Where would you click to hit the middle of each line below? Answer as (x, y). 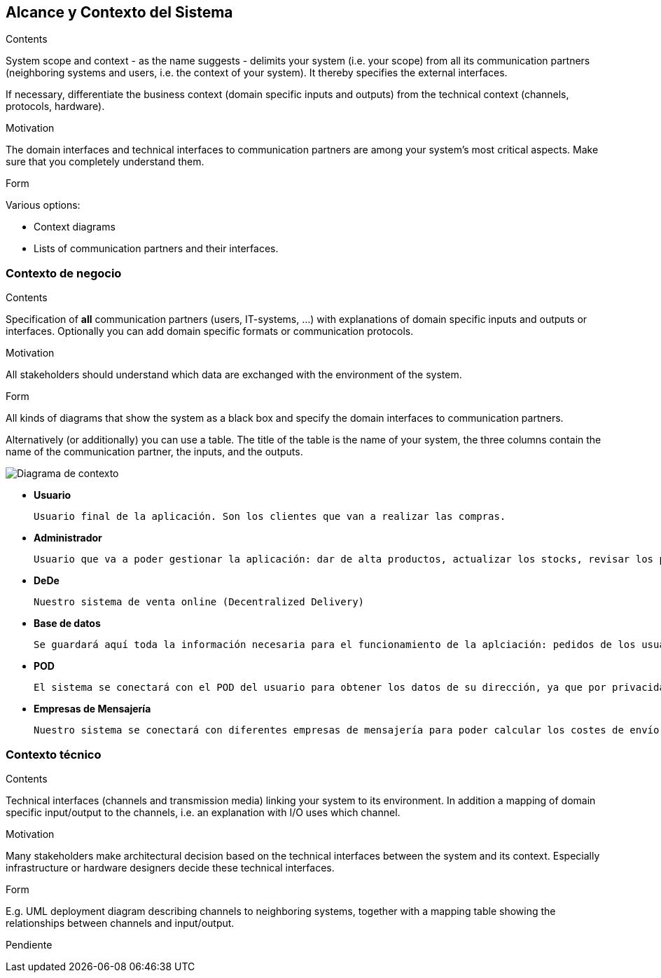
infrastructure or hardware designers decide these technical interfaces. (170, 867)
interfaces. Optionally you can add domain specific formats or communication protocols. (210, 331)
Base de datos (67, 624)
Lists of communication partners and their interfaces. (156, 249)
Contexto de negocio (64, 273)
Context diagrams (75, 227)
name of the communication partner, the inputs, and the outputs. (154, 452)
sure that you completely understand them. (105, 162)
